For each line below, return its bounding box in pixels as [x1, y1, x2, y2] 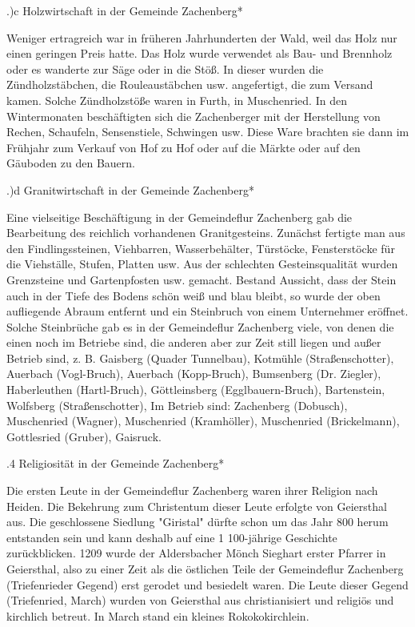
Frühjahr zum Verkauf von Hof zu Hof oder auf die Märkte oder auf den [6, 139, 361, 155]
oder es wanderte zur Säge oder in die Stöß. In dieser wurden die [6, 60, 324, 77]
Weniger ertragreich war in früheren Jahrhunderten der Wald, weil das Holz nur [6, 29, 397, 46]
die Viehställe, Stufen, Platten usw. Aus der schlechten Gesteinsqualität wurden [6, 255, 398, 272]
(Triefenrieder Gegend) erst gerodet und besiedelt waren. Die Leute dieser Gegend [6, 576, 409, 593]
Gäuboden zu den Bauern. [6, 155, 135, 171]
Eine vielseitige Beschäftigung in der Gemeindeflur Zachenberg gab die [6, 208, 353, 225]
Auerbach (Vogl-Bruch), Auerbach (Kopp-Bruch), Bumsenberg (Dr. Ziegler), [6, 365, 381, 382]
